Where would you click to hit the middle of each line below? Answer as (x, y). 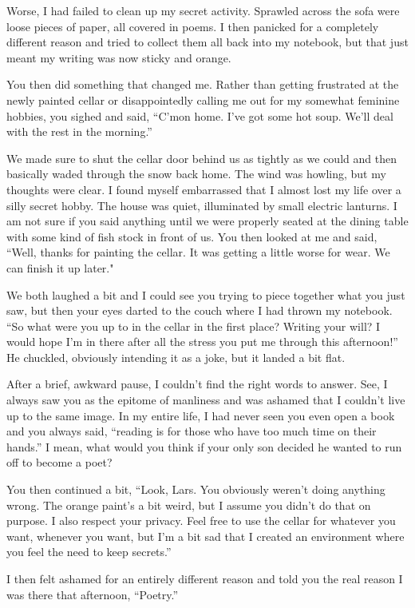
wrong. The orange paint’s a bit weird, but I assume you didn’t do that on (189, 505)
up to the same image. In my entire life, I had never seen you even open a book (201, 415)
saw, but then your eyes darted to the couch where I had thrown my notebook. (200, 310)
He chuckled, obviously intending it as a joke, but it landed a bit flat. (176, 357)
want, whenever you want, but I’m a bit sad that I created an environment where (206, 536)
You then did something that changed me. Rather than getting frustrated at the (203, 84)
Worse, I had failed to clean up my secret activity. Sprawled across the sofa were (203, 10)
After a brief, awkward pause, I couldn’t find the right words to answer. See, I (197, 384)
